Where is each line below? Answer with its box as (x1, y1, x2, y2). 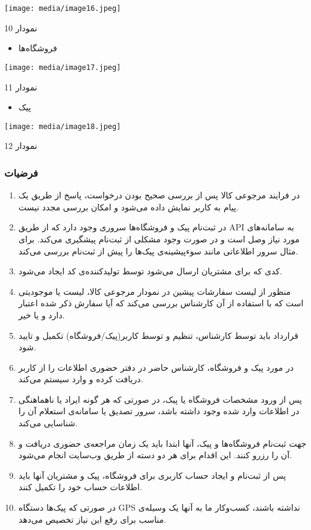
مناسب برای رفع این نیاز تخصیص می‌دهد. (18, 513, 166, 525)
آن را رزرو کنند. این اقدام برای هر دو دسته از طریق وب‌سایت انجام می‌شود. (18, 449, 292, 461)
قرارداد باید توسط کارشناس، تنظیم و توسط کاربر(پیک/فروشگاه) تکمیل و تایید (18, 329, 299, 341)
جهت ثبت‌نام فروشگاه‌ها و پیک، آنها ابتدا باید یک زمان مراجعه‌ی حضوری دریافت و (18, 437, 307, 449)
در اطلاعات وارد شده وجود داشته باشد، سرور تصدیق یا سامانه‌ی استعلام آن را (18, 405, 300, 417)
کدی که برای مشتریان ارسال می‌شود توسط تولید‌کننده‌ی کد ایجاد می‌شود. (18, 265, 283, 277)
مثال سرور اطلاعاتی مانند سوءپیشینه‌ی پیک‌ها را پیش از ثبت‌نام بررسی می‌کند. (18, 244, 298, 257)
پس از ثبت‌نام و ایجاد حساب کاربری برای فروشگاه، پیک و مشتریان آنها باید (18, 468, 286, 481)
